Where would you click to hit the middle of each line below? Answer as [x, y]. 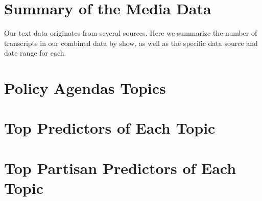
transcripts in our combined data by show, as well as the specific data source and [131, 43]
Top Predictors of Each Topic [110, 128]
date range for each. [35, 53]
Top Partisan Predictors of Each [120, 168]
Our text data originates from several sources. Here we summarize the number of [131, 33]
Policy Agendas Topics [85, 88]
